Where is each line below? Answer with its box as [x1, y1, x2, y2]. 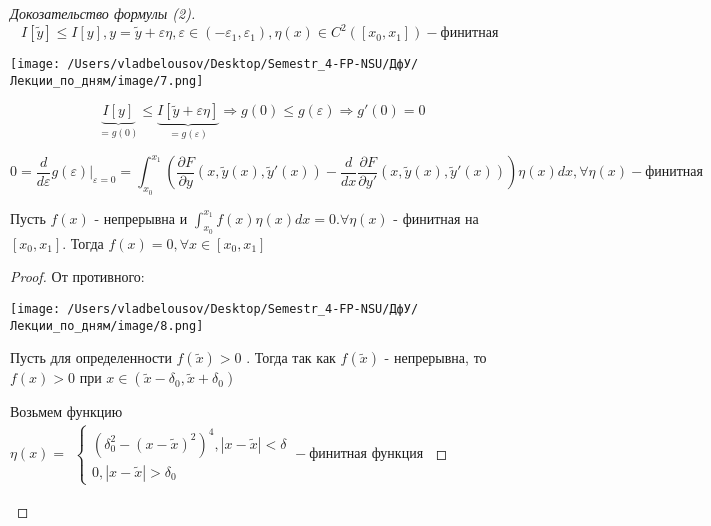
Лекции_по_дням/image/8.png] [10, 318, 204, 333]
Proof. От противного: [10, 266, 145, 287]
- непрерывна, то [384, 347, 487, 368]
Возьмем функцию [10, 401, 123, 422]
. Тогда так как [246, 347, 336, 368]
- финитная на [393, 207, 479, 228]
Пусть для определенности [10, 347, 172, 368]
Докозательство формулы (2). [10, 3, 196, 23]
